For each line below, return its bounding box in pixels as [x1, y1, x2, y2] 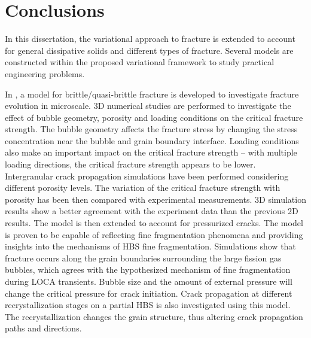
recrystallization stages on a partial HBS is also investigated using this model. [5, 299, 291, 311]
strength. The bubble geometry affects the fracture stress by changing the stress [5, 123, 298, 135]
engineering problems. [5, 67, 85, 80]
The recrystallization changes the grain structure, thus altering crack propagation [5, 310, 303, 322]
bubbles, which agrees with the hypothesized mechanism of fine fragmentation [5, 263, 291, 276]
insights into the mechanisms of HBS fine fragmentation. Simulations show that [5, 240, 296, 252]
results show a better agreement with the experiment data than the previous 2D [5, 205, 298, 217]
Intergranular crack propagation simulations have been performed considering [5, 169, 289, 182]
